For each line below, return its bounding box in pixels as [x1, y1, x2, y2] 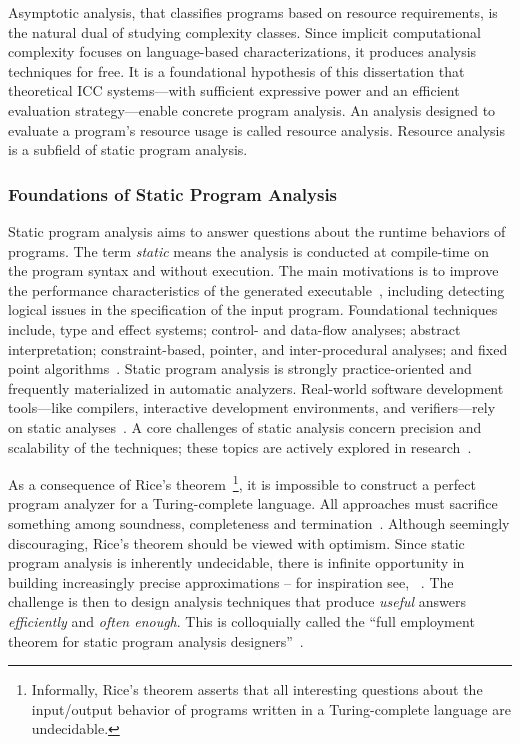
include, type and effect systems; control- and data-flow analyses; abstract [8, 318, 461, 339]
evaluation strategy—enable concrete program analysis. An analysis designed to [8, 99, 496, 120]
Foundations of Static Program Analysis [8, 181, 338, 206]
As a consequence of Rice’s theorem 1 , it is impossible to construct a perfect [8, 471, 476, 494]
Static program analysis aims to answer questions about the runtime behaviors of [8, 220, 506, 241]
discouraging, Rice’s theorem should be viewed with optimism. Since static [8, 532, 465, 553]
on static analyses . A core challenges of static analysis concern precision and [8, 416, 482, 437]
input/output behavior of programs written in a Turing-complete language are [31, 698, 511, 719]
